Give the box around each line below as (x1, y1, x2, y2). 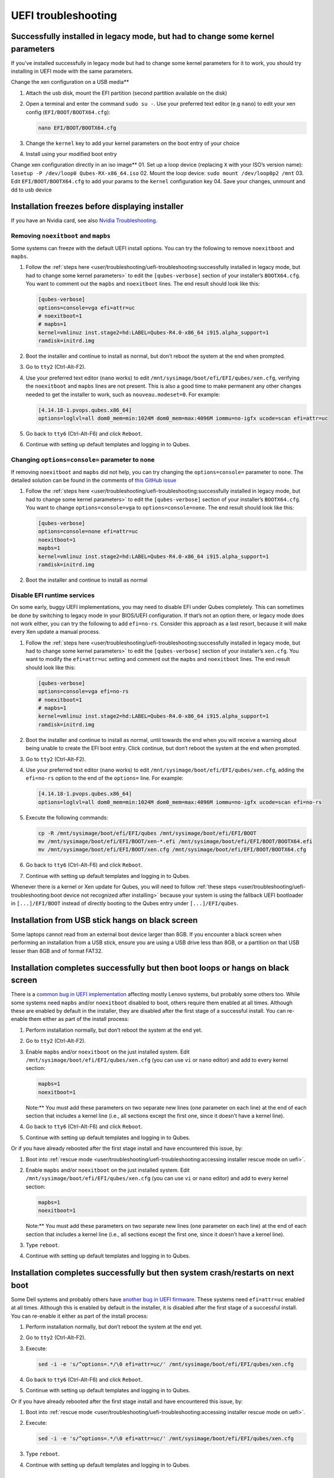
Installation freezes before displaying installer (11, 202, 184, 212)
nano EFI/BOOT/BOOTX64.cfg (38, 124, 116, 131)
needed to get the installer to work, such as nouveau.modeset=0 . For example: (25, 391, 220, 398)
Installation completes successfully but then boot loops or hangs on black (11, 962, 290, 973)
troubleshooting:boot (11, 892, 62, 899)
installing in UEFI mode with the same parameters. (11, 68, 133, 75)
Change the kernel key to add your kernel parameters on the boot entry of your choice (25, 140, 240, 147)
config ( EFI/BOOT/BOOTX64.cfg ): (25, 108, 111, 115)
